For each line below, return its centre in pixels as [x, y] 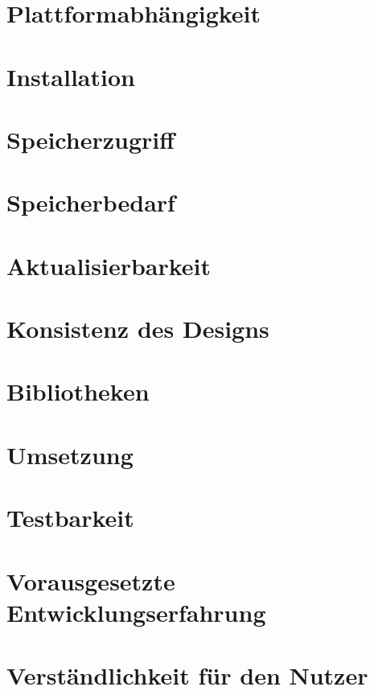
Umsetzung [70, 454]
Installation [71, 76]
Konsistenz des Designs [138, 329]
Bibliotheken [78, 391]
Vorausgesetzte [91, 580]
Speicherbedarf [91, 202]
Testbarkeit [70, 518]
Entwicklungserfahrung [136, 612]
